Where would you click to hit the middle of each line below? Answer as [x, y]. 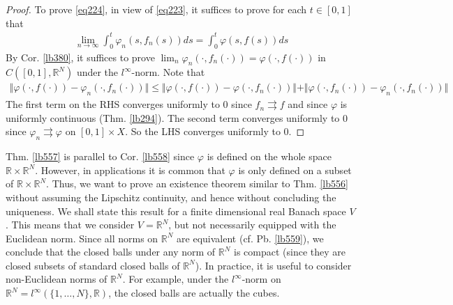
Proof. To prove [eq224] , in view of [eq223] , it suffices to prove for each [156, 9]
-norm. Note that [168, 72]
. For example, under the [176, 279]
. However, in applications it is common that [130, 170]
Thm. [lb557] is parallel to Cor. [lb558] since [100, 156]
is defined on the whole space [269, 156]
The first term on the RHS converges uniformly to [113, 104]
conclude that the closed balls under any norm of [111, 252]
